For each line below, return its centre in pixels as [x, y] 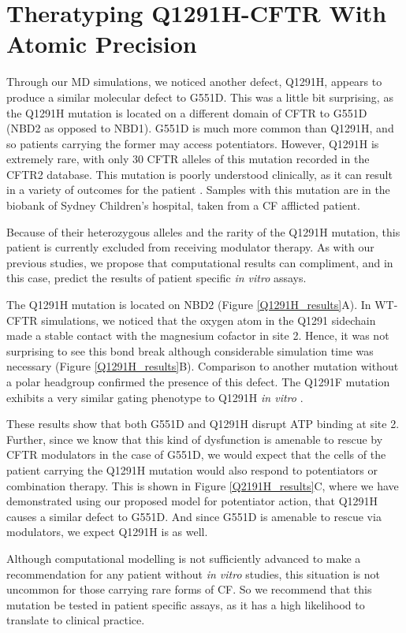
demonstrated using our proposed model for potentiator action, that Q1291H [192, 501]
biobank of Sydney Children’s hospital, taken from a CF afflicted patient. [183, 205]
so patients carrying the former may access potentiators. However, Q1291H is [193, 143]
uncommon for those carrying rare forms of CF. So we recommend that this [189, 589]
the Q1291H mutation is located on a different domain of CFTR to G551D [187, 112]
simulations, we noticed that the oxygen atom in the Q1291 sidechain [209, 320]
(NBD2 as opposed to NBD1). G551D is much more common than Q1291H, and [200, 128]
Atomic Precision [102, 44]
